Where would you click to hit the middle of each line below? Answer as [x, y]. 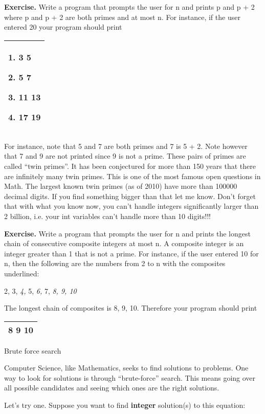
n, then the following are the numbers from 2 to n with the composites [115, 263]
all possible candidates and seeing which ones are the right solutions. [112, 388]
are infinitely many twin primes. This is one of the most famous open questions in [132, 176]
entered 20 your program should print [63, 27]
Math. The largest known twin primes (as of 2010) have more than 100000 [121, 186]
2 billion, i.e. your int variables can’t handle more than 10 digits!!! [107, 216]
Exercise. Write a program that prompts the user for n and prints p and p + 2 [129, 7]
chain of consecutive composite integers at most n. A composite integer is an [124, 243]
